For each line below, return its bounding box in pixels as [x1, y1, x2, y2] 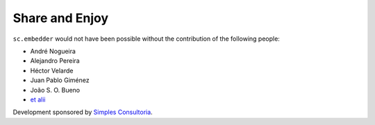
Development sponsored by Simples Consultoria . [12, 108, 153, 117]
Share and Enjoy [12, 10, 109, 26]
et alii [30, 95, 46, 104]
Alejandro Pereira [30, 57, 80, 65]
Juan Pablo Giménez [30, 76, 90, 84]
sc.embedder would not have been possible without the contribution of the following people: [12, 35, 281, 43]
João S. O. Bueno [30, 86, 80, 94]
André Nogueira [30, 47, 76, 55]
